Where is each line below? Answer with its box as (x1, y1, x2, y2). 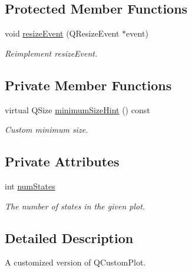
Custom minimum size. (5, 123, 88, 136)
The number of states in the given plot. (5, 199, 145, 212)
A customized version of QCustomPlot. (5, 256, 146, 268)
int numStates (5, 179, 55, 192)
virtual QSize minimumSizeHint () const (5, 103, 150, 116)
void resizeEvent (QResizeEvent (5, 27, 120, 40)
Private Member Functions (5, 76, 172, 94)
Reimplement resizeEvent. (5, 47, 98, 59)
